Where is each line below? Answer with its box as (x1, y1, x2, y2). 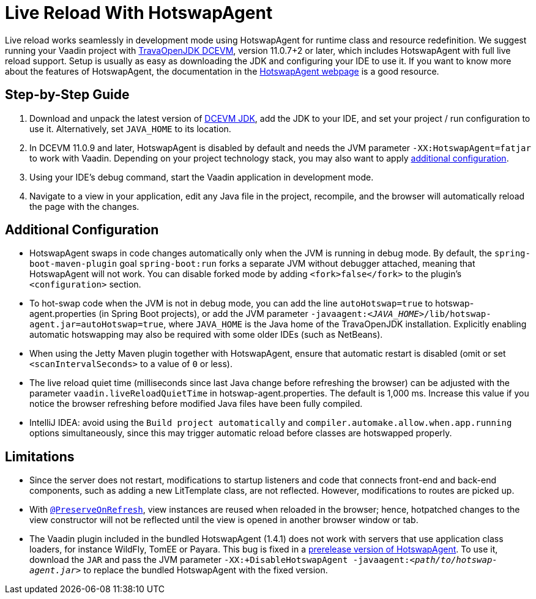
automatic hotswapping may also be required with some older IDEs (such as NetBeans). (29, 329, 383, 340)
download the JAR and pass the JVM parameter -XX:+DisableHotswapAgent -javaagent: (29, 554, 410, 565)
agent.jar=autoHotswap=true (29, 319, 164, 330)
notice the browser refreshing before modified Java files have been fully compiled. (29, 398, 363, 409)
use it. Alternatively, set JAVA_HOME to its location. (29, 123, 231, 134)
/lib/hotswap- (424, 309, 491, 319)
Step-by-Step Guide (5, 87, 130, 103)
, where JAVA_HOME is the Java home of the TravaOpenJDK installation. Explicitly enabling (163, 319, 527, 330)
